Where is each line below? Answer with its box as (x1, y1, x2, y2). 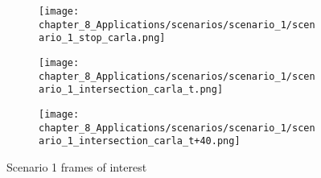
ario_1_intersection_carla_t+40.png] (39, 135, 241, 147)
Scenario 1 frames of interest (6, 158, 147, 175)
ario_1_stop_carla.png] (39, 32, 166, 44)
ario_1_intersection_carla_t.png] (39, 84, 224, 96)
